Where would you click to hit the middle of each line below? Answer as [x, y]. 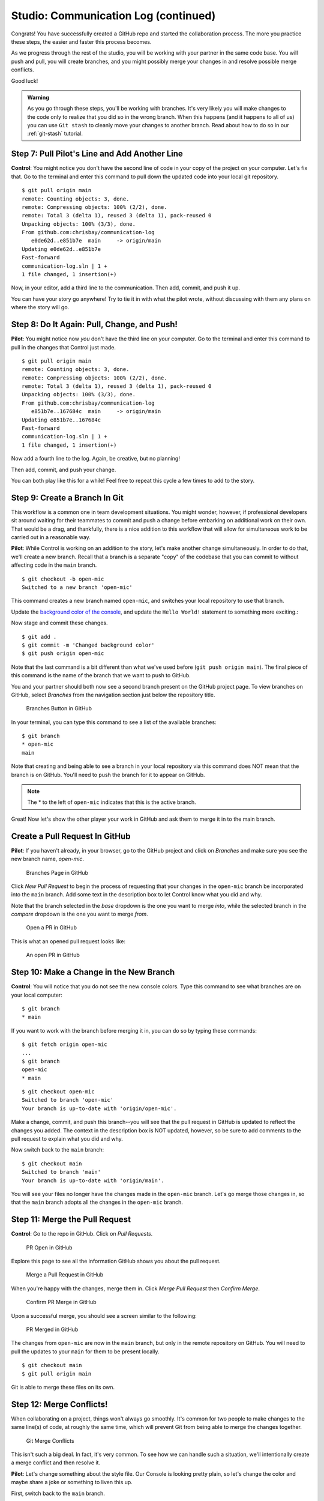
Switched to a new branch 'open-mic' [77, 587]
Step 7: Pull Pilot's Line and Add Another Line [97, 154]
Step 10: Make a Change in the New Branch [93, 972]
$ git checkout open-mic [58, 1092]
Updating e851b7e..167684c [61, 420]
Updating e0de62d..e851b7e [61, 249]
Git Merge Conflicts [50, 1440]
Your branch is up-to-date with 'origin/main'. [93, 1180]
